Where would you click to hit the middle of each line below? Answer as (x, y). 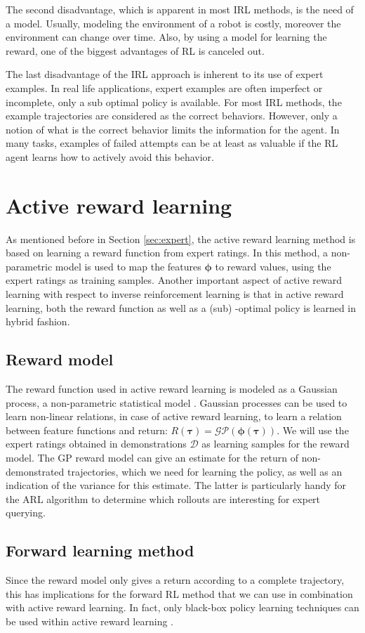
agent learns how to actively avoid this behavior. (110, 156)
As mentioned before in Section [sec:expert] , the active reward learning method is (181, 239)
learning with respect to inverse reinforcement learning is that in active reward (175, 294)
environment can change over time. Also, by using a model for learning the (166, 37)
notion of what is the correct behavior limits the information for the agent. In (173, 129)
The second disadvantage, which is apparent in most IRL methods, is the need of (180, 9)
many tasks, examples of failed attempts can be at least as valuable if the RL (172, 143)
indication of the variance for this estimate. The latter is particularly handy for (176, 485)
